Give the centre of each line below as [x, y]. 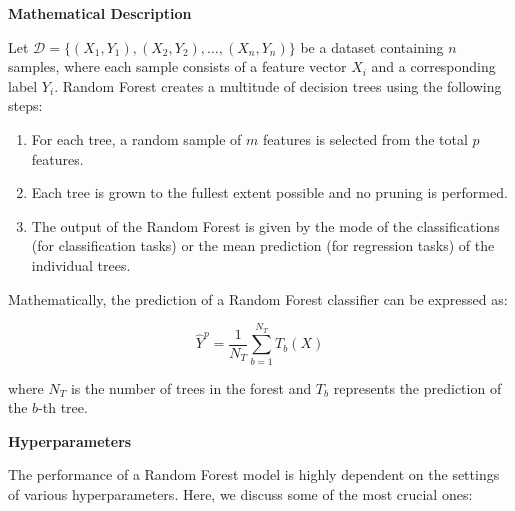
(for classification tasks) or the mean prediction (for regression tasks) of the [263, 245]
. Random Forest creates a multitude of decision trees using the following [278, 85]
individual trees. [81, 264]
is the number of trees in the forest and [191, 387]
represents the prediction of [417, 387]
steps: [25, 105]
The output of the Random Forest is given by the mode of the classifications [265, 225]
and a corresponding [433, 66]
